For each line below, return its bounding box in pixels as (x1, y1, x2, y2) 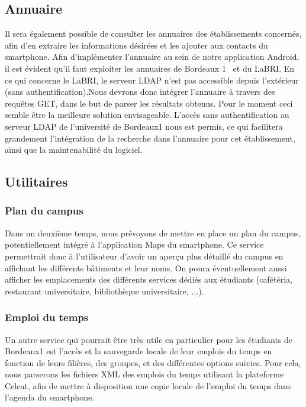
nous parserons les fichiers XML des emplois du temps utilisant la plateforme (5, 368, 284, 380)
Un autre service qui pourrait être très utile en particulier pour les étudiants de (5, 333, 293, 345)
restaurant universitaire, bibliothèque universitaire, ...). (5, 284, 204, 297)
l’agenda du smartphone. (5, 391, 95, 403)
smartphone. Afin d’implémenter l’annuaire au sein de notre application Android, (5, 50, 299, 63)
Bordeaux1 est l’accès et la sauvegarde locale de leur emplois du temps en (5, 345, 272, 357)
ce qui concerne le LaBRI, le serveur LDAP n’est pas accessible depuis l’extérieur (5, 73, 299, 86)
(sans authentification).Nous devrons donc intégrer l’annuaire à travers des (5, 85, 275, 98)
